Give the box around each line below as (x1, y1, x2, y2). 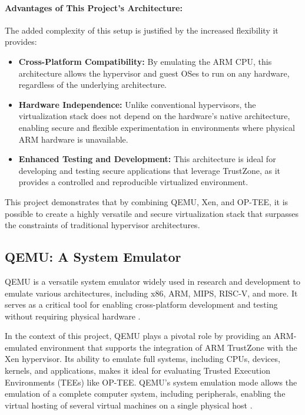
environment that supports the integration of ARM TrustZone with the (40, 341, 297, 353)
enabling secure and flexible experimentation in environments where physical (18, 121, 295, 133)
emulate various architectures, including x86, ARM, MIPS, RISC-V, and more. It (5, 286, 298, 299)
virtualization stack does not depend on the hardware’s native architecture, (18, 110, 290, 122)
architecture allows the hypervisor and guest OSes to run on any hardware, (18, 67, 290, 79)
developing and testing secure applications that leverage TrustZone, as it (18, 164, 281, 176)
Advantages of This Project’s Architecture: (5, 1, 183, 14)
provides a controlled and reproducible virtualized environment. (18, 176, 248, 188)
